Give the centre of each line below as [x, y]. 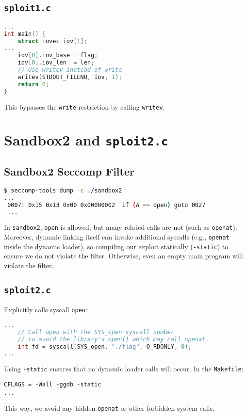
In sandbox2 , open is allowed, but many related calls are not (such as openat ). [121, 227]
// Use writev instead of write [70, 70]
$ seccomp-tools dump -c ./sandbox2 [63, 190]
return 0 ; [33, 84]
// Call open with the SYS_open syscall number [96, 332]
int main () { [25, 34]
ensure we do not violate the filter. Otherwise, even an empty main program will [123, 256]
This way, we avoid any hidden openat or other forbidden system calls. [109, 408]
